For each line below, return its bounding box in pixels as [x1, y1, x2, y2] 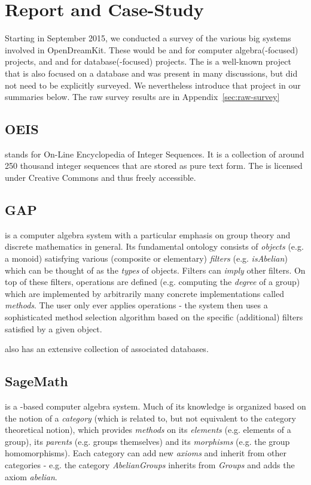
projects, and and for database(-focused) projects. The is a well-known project [5, 55, 291, 68]
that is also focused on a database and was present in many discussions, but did [5, 66, 298, 79]
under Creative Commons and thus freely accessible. [5, 171, 196, 184]
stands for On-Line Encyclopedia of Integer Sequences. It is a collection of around [5, 147, 304, 160]
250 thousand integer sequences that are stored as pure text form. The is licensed [5, 159, 303, 172]
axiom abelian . [5, 470, 57, 483]
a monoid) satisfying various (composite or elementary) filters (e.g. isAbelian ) [5, 252, 288, 265]
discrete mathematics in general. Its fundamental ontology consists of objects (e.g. [5, 240, 304, 253]
